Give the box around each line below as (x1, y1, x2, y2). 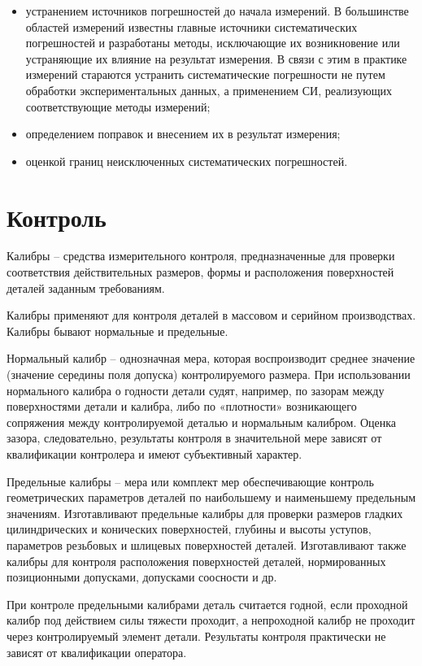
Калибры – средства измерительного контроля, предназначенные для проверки (7, 247, 395, 264)
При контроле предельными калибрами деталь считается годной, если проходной (7, 595, 408, 612)
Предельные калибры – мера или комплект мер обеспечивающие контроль (7, 472, 374, 490)
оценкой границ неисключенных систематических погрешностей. (25, 152, 348, 169)
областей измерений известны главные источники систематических (25, 18, 358, 35)
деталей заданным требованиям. (7, 279, 165, 296)
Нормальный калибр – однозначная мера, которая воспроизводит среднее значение (7, 350, 415, 367)
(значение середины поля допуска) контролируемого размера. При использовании (7, 366, 411, 383)
